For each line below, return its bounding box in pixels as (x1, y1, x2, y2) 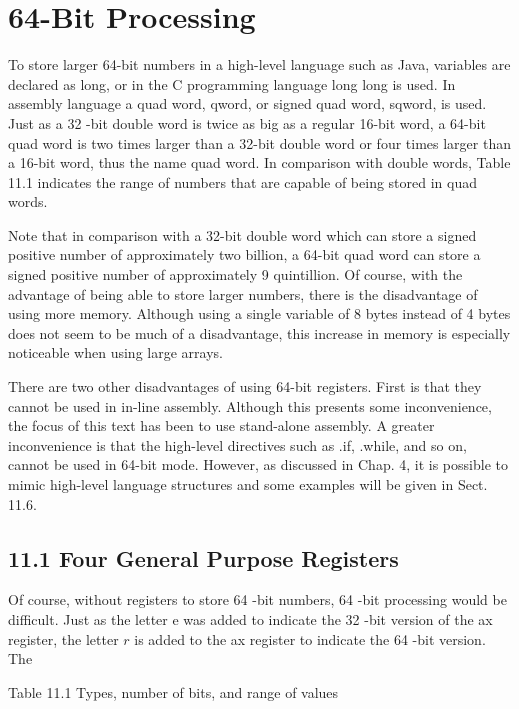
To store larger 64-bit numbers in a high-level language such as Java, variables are (8, 54, 511, 75)
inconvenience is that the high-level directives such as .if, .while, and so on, (8, 434, 467, 455)
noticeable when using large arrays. (8, 342, 223, 363)
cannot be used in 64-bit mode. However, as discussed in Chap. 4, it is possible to (8, 454, 508, 475)
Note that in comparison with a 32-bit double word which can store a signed (8, 224, 477, 245)
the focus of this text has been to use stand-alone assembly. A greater (8, 415, 435, 436)
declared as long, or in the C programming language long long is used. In (8, 73, 456, 94)
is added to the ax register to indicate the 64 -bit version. (134, 628, 486, 649)
